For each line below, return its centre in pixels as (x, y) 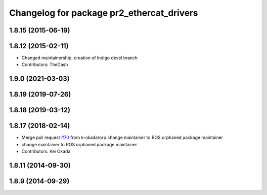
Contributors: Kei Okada (46, 151)
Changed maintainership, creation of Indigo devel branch (80, 58)
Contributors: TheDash (45, 65)
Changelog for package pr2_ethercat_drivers (104, 13)
